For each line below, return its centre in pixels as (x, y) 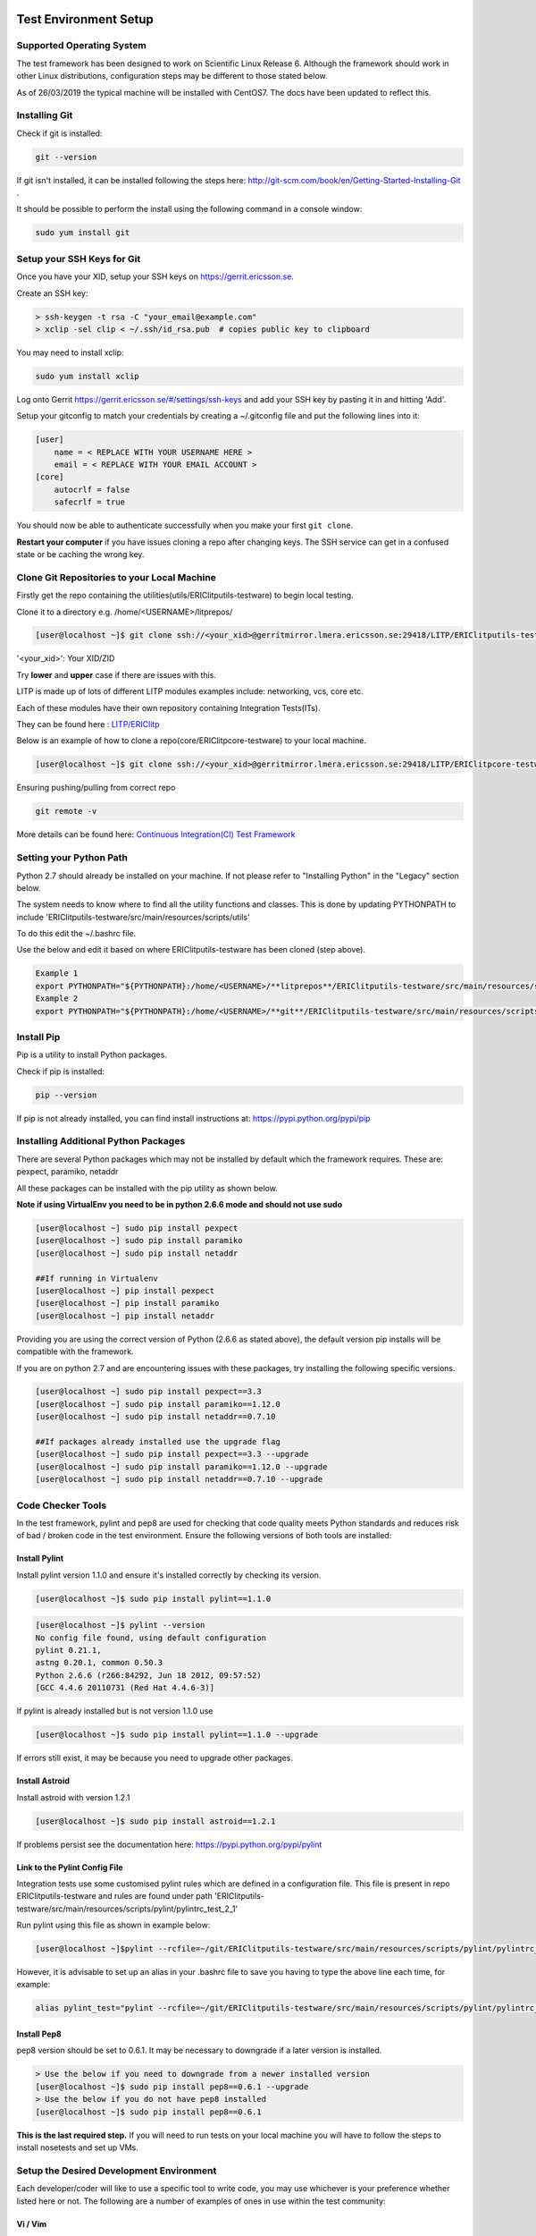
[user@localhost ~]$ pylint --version (120, 1625)
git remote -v (66, 811)
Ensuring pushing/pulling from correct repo (96, 788)
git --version (66, 157)
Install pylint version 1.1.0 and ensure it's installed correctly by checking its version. (169, 1575)
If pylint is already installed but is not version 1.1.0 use (115, 1711)
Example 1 (57, 974)
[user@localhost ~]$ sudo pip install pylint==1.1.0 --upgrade (177, 1735)
